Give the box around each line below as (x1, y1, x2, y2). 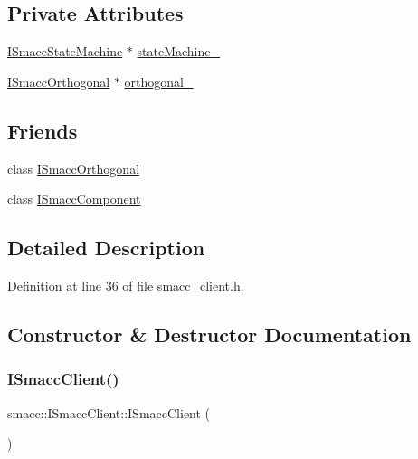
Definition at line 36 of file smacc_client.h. (7, 275, 244, 294)
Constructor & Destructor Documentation (7, 320, 412, 348)
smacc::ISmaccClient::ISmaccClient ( (7, 403, 211, 422)
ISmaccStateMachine (7, 42, 123, 61)
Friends (7, 116, 78, 144)
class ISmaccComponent (7, 189, 141, 208)
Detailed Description (7, 234, 205, 262)
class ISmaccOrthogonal (7, 158, 140, 177)
